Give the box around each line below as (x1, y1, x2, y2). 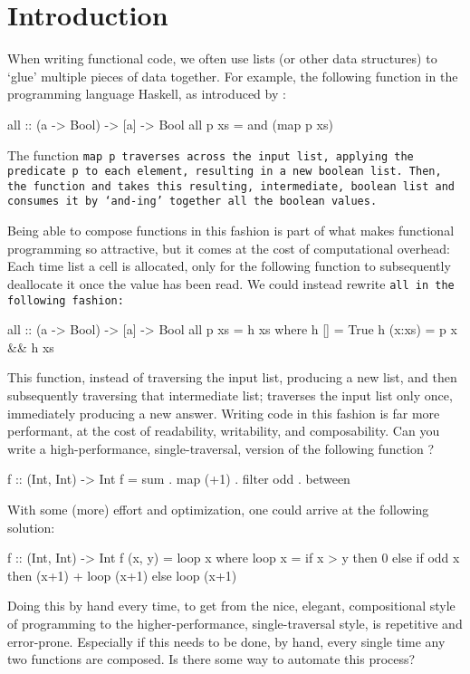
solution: (7, 517, 55, 536)
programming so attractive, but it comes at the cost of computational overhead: (7, 238, 450, 257)
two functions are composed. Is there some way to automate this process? (7, 650, 416, 669)
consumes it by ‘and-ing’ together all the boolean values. (7, 195, 378, 208)
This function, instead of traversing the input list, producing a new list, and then (7, 368, 457, 387)
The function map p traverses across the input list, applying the (7, 145, 414, 164)
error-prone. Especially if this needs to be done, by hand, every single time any (7, 631, 446, 650)
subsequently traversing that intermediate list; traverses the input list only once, (7, 386, 453, 404)
